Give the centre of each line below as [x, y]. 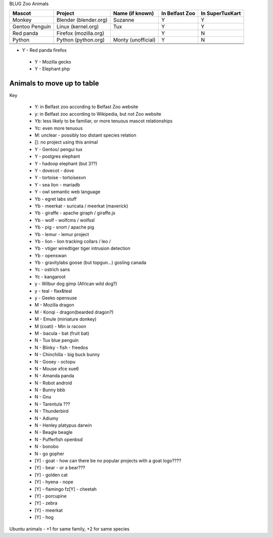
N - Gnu [43, 397]
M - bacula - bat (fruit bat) [62, 333]
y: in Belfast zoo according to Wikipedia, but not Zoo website [98, 114]
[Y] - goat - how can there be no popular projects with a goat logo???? [108, 461]
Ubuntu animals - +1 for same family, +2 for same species [70, 529]
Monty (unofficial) [134, 40]
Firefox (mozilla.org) [80, 33]
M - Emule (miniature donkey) [66, 319]
